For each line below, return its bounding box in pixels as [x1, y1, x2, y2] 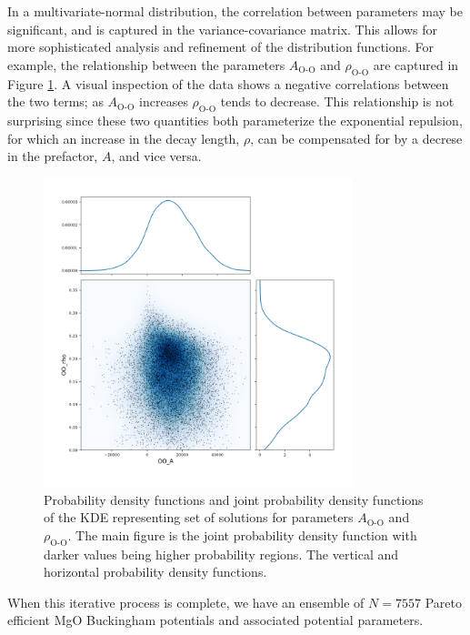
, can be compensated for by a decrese [250, 128, 463, 147]
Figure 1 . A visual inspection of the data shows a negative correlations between [7, 74, 449, 93]
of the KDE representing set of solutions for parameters [44, 508, 354, 527]
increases [139, 92, 188, 111]
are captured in [373, 55, 459, 74]
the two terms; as [7, 92, 104, 111]
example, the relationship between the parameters [7, 55, 285, 74]
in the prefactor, [7, 146, 98, 166]
